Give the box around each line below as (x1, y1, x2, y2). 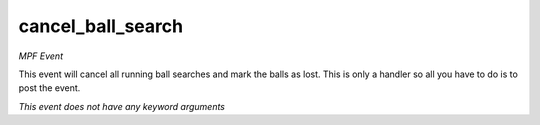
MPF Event (18, 50, 64, 62)
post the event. (18, 82, 81, 94)
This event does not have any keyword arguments (18, 100, 225, 112)
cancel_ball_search (18, 15, 184, 37)
